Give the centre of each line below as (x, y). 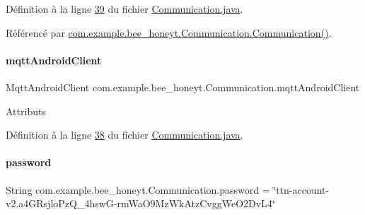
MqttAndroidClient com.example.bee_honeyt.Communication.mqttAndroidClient (183, 87)
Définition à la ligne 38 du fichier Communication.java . (124, 135)
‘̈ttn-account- (301, 189)
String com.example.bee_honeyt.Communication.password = (138, 189)
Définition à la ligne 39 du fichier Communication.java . (124, 8)
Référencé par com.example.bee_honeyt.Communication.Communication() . (169, 32)
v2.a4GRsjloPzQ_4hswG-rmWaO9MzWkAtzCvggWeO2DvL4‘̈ (140, 203)
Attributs (26, 111)
